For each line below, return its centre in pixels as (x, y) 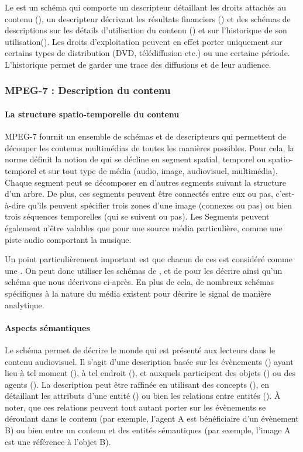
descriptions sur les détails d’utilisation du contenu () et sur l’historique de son (146, 30)
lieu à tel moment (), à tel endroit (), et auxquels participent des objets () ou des (150, 373)
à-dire (15, 205)
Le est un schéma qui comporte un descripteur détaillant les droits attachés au (146, 7)
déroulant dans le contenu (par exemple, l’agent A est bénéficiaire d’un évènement (152, 418)
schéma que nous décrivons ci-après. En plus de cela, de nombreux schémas (140, 282)
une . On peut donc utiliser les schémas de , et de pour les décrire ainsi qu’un (144, 270)
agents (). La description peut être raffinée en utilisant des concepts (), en (137, 384)
